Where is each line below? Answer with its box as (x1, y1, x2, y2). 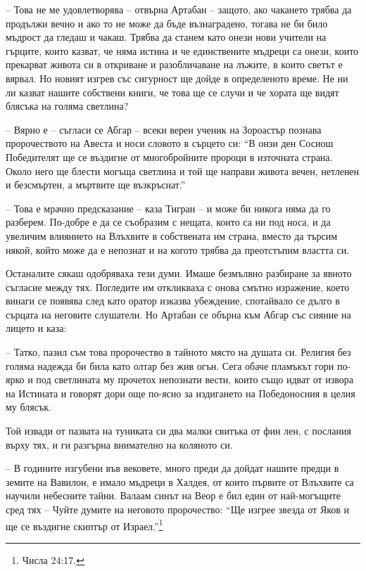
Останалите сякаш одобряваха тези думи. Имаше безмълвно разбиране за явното (6, 266, 352, 281)
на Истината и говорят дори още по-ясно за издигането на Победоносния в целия (6, 385, 355, 400)
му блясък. (6, 399, 51, 414)
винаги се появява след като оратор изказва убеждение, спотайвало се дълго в (6, 293, 340, 308)
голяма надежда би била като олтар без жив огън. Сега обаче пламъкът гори (6, 358, 334, 373)
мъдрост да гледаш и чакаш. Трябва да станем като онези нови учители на (6, 30, 327, 44)
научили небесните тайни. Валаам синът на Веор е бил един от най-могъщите (6, 488, 341, 503)
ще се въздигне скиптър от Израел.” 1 (6, 516, 163, 533)
